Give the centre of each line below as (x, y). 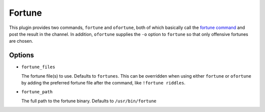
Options (22, 55)
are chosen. (21, 41)
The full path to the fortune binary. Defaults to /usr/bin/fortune (89, 101)
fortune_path (37, 92)
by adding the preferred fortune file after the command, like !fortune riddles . (104, 83)
